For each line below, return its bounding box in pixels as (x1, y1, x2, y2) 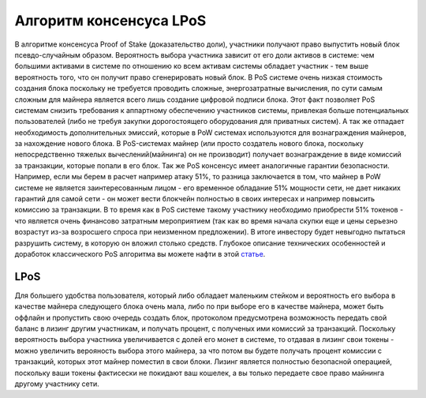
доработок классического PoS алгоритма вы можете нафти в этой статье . (14, 249, 266, 258)
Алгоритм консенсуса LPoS (14, 12, 207, 29)
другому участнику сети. (14, 379, 100, 389)
